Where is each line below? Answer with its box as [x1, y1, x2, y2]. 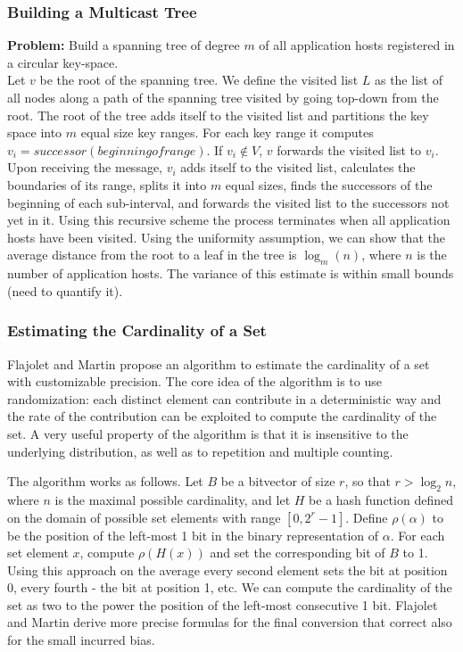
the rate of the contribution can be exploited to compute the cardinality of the [7, 407, 437, 425]
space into [7, 123, 62, 142]
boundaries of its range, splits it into [7, 175, 207, 194]
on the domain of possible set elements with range [7, 508, 281, 526]
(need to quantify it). [7, 281, 123, 300]
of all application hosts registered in [259, 36, 455, 54]
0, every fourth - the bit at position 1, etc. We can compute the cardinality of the [7, 578, 452, 597]
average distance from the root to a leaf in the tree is [7, 245, 297, 264]
